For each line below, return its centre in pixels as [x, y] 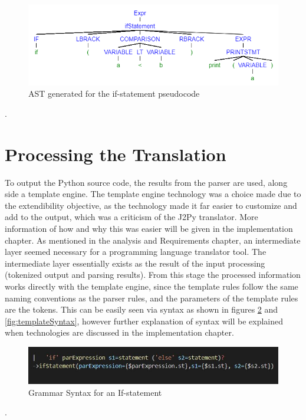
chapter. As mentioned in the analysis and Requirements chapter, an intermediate [153, 240]
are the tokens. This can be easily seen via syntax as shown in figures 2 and [142, 309]
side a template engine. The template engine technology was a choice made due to [153, 194]
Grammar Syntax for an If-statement [95, 392]
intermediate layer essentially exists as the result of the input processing [135, 263]
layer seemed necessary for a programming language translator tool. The [136, 252]
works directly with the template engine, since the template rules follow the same [152, 286]
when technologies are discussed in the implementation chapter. [119, 332]
